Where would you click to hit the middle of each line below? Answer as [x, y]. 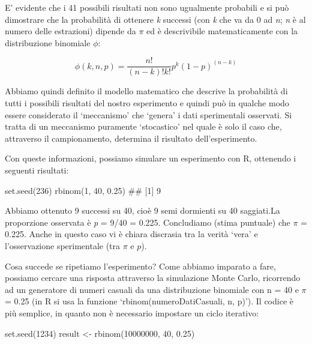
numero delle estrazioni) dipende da [70, 31]
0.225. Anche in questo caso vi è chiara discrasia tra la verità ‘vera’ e [131, 234]
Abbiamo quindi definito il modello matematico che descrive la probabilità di [146, 91]
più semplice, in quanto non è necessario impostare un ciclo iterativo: [132, 312]
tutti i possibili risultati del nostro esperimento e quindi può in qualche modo [147, 103]
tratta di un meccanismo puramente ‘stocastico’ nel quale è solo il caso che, [143, 126]
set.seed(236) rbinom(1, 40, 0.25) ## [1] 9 [83, 190]
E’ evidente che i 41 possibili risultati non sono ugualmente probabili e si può [147, 7]
